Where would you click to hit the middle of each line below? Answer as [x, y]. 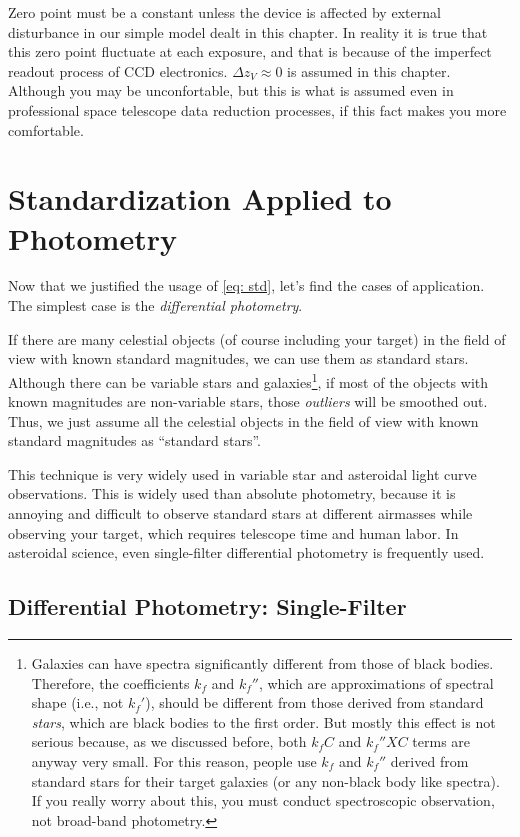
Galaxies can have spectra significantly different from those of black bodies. [262, 663]
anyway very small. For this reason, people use [174, 761]
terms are [441, 741]
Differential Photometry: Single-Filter [207, 606]
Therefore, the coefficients [110, 682]
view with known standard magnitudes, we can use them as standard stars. [238, 358]
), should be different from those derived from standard [314, 702]
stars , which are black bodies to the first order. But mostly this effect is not [263, 721]
